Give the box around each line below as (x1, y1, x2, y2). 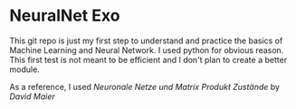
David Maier (9, 91, 56, 102)
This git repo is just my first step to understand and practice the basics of (9, 35, 283, 46)
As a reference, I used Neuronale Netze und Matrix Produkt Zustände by (9, 81, 281, 92)
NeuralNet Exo (9, 5, 120, 26)
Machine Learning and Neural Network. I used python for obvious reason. (9, 44, 284, 55)
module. (9, 64, 41, 75)
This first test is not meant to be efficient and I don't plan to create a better (9, 54, 288, 65)
